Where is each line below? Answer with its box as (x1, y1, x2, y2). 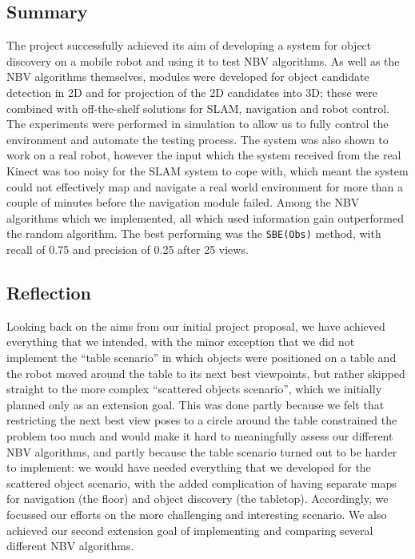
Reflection (6, 279, 91, 304)
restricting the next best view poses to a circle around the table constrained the (6, 412, 397, 428)
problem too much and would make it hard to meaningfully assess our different (6, 427, 393, 444)
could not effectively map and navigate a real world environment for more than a (6, 178, 404, 195)
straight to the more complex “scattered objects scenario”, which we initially (6, 380, 382, 397)
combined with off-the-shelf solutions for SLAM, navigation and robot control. (6, 99, 389, 116)
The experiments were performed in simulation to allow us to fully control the (6, 115, 389, 132)
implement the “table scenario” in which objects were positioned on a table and (6, 348, 397, 365)
